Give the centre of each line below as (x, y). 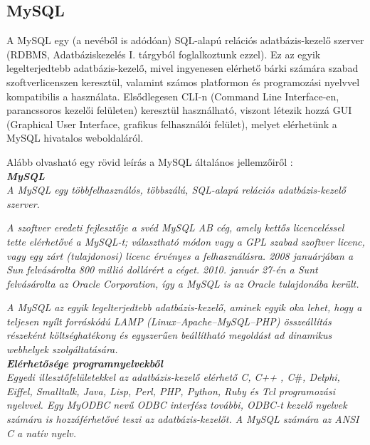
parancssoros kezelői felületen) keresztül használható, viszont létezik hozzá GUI (179, 110)
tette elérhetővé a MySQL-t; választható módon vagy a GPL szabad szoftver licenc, (186, 241)
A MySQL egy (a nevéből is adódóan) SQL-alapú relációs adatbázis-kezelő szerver (185, 40)
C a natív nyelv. (42, 433)
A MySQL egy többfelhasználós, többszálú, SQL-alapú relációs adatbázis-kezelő (176, 190)
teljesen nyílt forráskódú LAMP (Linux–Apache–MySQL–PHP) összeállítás (169, 321)
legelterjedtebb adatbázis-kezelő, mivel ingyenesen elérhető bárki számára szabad (183, 68)
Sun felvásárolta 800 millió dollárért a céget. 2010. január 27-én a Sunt (162, 269)
